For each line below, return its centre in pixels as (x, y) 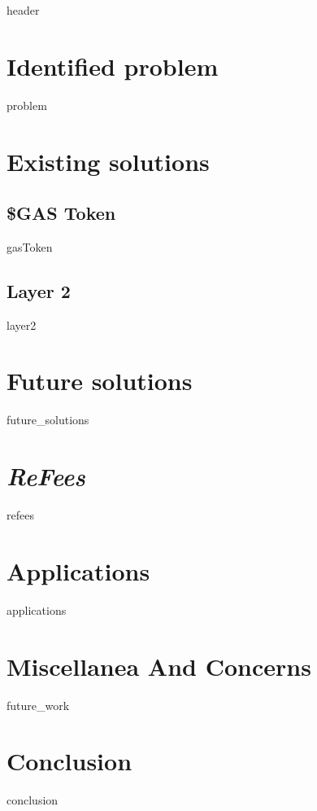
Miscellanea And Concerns (159, 666)
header (23, 10)
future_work (38, 705)
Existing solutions (108, 161)
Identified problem (113, 66)
